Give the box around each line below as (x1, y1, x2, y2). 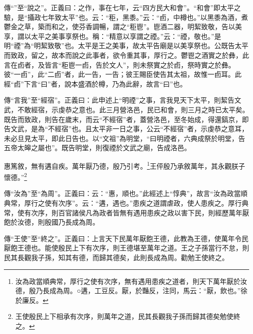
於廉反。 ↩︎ (15, 295, 49, 305)
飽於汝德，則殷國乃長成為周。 (4, 217, 99, 227)
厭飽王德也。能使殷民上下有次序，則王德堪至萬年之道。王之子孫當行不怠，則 (4, 243, 249, 253)
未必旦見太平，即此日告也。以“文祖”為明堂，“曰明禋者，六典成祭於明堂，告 (4, 133, 245, 143)
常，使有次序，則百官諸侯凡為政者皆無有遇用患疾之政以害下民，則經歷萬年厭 (4, 207, 249, 217)
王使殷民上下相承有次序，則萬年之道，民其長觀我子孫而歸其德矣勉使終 (15, 311, 240, 321)
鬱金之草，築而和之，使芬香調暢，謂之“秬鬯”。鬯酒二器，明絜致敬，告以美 (4, 21, 242, 32)
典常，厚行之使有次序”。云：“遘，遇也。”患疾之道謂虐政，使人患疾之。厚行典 (4, 198, 249, 208)
